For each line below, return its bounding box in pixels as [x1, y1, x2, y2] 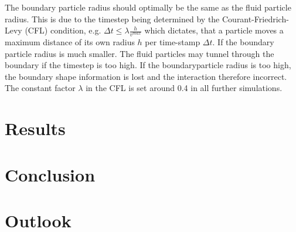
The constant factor [5, 82, 76, 94]
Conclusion [5, 162, 96, 186]
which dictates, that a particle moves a [144, 24, 284, 36]
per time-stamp [145, 36, 200, 48]
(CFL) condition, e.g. [25, 24, 101, 36]
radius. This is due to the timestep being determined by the [5, 12, 220, 25]
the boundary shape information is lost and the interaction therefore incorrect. [5, 70, 287, 82]
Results [5, 116, 66, 140]
